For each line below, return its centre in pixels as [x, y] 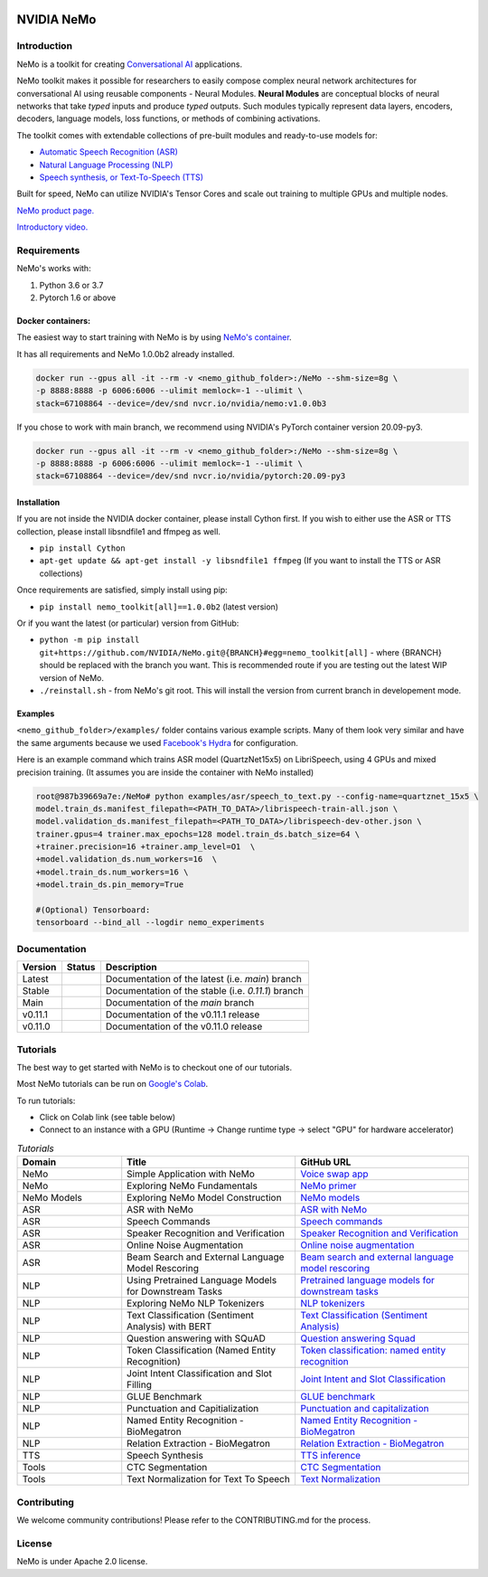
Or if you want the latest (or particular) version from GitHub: [128, 623]
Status [81, 968]
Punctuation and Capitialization [193, 1409]
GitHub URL [325, 1162]
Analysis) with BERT [169, 1327]
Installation [38, 502]
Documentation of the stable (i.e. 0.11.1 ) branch [205, 991]
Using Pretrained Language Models [202, 1280]
